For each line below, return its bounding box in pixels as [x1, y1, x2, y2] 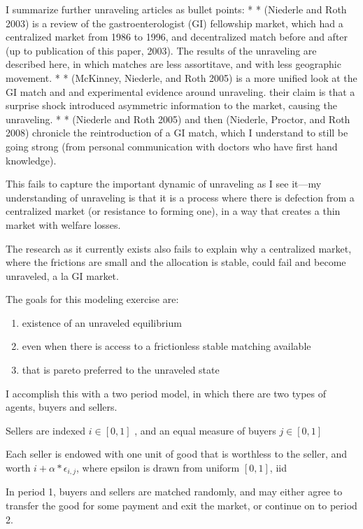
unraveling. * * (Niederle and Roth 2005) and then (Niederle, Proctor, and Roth [6, 111, 350, 126]
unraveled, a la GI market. [6, 268, 119, 283]
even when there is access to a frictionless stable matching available [22, 339, 311, 353]
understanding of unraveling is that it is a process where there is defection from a [6, 190, 355, 204]
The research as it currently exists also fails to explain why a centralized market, [6, 241, 352, 255]
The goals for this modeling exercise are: [6, 292, 179, 306]
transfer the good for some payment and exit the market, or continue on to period [6, 498, 357, 513]
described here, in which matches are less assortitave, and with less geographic [6, 57, 341, 71]
